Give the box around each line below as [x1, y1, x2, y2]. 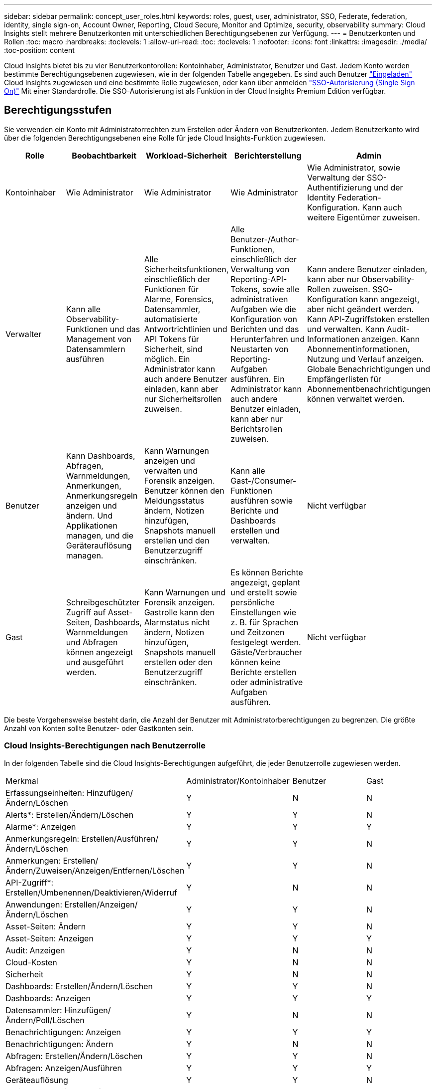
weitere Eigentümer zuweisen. [307, 212, 420, 222]
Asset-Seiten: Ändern [5, 921, 86, 931]
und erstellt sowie [230, 587, 297, 597]
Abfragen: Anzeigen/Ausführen [5, 1063, 122, 1073]
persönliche [230, 597, 275, 607]
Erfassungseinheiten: [5, 787, 85, 798]
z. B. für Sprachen [230, 617, 299, 627]
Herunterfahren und [230, 334, 305, 344]
